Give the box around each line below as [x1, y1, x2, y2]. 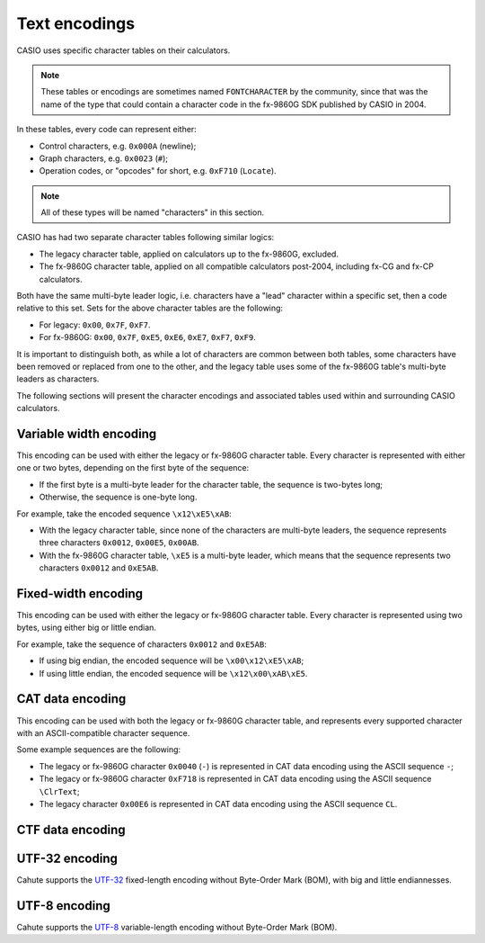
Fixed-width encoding [16, 586, 144, 601]
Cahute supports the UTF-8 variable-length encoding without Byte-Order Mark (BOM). [16, 921, 338, 932]
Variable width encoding [16, 426, 157, 441]
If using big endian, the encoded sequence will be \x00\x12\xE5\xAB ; [39, 655, 304, 666]
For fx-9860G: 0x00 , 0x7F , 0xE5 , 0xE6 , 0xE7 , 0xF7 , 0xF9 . [39, 332, 256, 343]
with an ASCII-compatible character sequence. [16, 727, 190, 738]
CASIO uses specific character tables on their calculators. [16, 45, 231, 56]
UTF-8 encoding [16, 898, 111, 913]
